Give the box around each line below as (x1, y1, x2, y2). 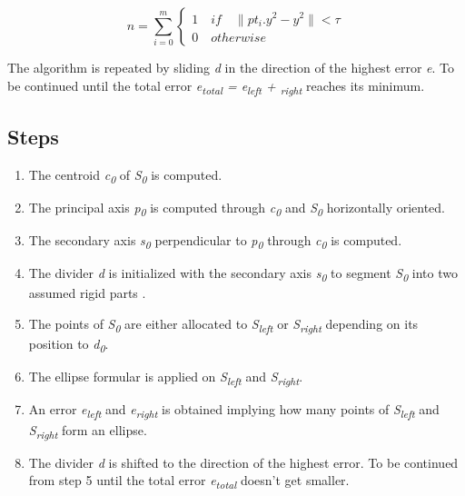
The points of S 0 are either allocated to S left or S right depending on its (28, 314, 419, 335)
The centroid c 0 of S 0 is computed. (28, 164, 223, 186)
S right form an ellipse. (28, 420, 147, 441)
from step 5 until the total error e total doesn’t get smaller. (28, 471, 350, 492)
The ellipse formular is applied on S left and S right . (28, 367, 303, 389)
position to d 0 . (28, 334, 109, 355)
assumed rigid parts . (28, 283, 146, 303)
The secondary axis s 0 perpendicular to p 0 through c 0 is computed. (28, 231, 402, 252)
